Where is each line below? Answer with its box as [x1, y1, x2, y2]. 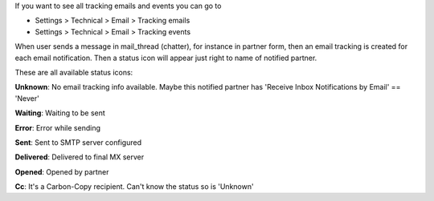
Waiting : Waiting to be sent [14, 108, 106, 118]
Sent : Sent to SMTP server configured [14, 137, 142, 147]
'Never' [14, 93, 39, 103]
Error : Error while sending [14, 123, 100, 132]
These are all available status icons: [14, 67, 133, 77]
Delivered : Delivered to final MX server [14, 152, 145, 162]
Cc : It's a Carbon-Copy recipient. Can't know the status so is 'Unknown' [14, 182, 254, 191]
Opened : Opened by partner [14, 167, 109, 176]
